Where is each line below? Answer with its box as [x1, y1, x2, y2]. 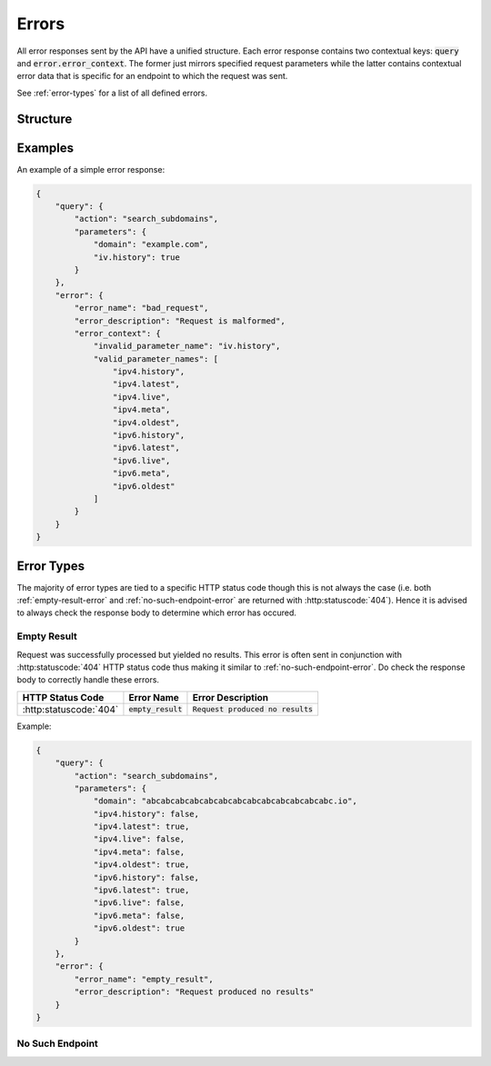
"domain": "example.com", [93, 239, 209, 250]
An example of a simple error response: [16, 164, 165, 174]
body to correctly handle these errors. [16, 674, 159, 685]
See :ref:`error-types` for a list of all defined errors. [16, 87, 208, 98]
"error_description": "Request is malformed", [74, 315, 286, 326]
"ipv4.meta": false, [93, 846, 185, 857]
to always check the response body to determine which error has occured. [16, 607, 297, 618]
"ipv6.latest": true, [93, 885, 190, 895]
